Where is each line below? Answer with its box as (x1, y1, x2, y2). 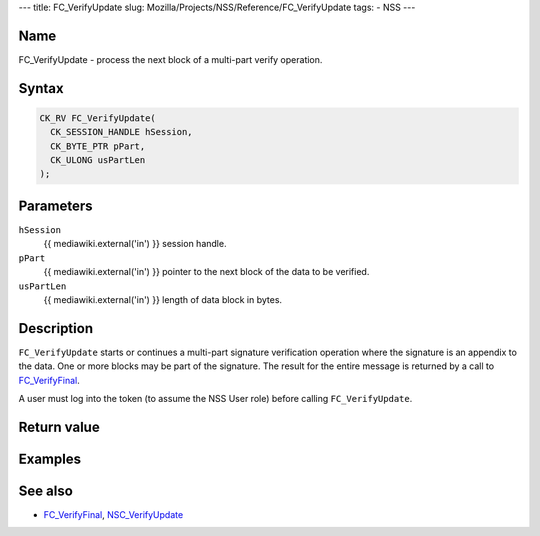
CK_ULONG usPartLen (50, 155, 146, 166)
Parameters (18, 197, 93, 214)
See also (18, 482, 74, 499)
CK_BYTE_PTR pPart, (50, 140, 146, 152)
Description (18, 320, 94, 337)
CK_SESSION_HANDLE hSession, (50, 126, 194, 138)
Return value (18, 418, 100, 435)
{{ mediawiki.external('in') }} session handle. (43, 238, 227, 250)
